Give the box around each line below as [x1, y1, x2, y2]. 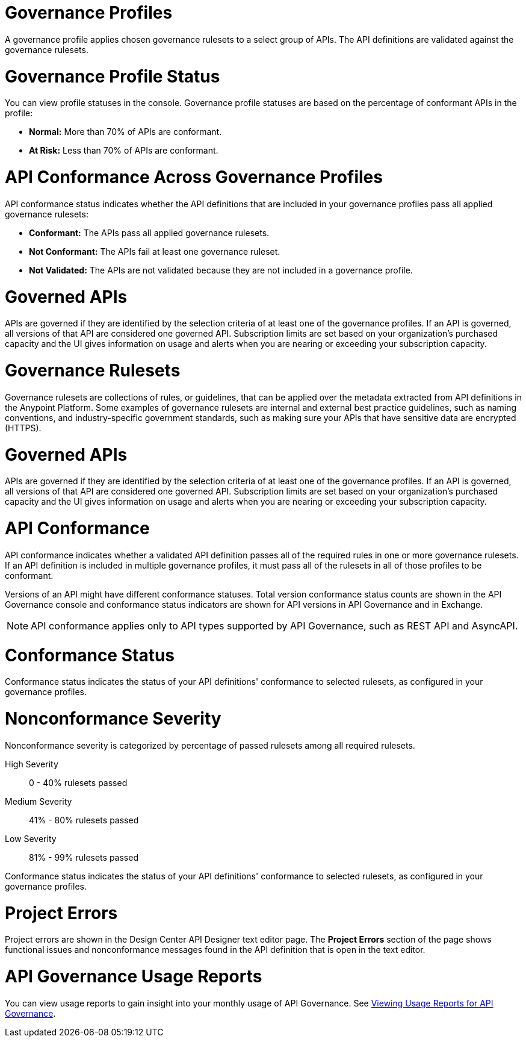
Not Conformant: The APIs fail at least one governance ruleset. [29, 246, 280, 257]
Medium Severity [5, 796, 72, 806]
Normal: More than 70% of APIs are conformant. [29, 126, 222, 137]
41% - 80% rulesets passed [29, 814, 139, 825]
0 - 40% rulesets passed [29, 777, 128, 788]
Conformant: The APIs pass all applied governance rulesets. [29, 227, 270, 238]
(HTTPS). [5, 422, 42, 433]
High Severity [5, 758, 58, 769]
